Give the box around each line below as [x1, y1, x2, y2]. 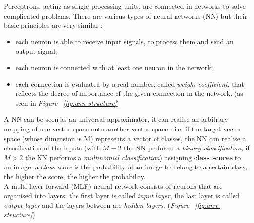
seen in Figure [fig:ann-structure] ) [15, 97, 119, 108]
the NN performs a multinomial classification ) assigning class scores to [25, 152, 241, 162]
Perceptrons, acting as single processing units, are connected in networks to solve [4, 1, 246, 11]
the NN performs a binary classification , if [123, 143, 250, 153]
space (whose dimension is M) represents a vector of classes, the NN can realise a [4, 133, 246, 143]
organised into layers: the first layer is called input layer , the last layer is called [4, 190, 240, 201]
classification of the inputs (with [4, 143, 100, 153]
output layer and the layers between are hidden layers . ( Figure [4, 200, 190, 210]
